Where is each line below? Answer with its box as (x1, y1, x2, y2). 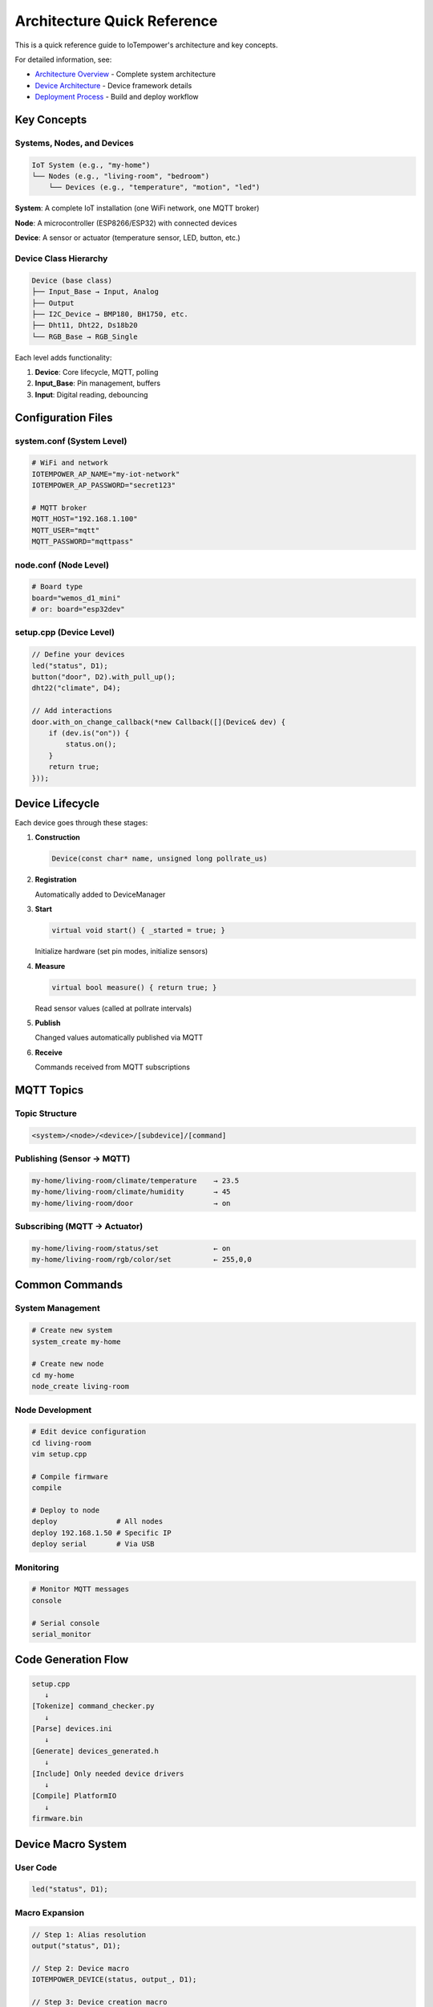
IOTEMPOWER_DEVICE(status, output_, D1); (31, 1975, 197, 1985)
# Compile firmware (31, 1472, 108, 1481)
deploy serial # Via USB (31, 1540, 156, 1549)
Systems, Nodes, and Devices (14, 137, 134, 149)
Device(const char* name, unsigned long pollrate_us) (51, 854, 268, 863)
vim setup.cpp (31, 1450, 87, 1459)
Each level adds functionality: (14, 352, 112, 362)
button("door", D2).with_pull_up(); (31, 673, 176, 682)
